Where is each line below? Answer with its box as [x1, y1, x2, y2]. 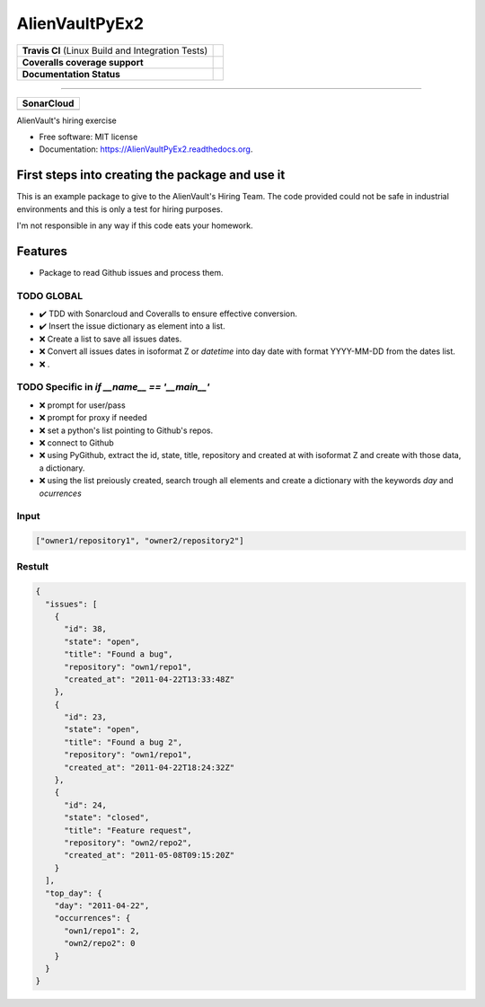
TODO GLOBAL [16, 289, 84, 302]
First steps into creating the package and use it [16, 167, 286, 183]
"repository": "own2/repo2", [64, 838, 192, 848]
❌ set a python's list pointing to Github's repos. [39, 425, 214, 436]
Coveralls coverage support [22, 56, 144, 68]
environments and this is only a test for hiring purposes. [16, 203, 224, 215]
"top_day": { [45, 888, 102, 898]
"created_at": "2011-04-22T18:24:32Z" [64, 762, 235, 773]
